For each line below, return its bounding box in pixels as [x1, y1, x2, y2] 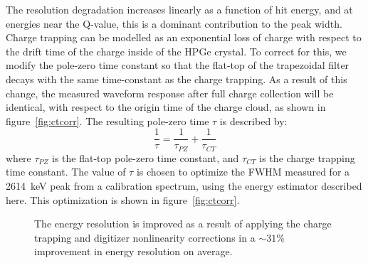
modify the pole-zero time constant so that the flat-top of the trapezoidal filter [6, 58, 349, 73]
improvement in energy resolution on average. [34, 244, 233, 259]
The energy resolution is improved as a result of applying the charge [34, 216, 332, 231]
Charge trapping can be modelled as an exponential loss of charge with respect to [6, 30, 362, 45]
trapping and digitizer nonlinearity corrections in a [34, 230, 256, 245]
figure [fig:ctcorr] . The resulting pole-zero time [6, 113, 209, 128]
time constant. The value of [6, 164, 126, 179]
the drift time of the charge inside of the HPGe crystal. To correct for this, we [6, 43, 347, 58]
